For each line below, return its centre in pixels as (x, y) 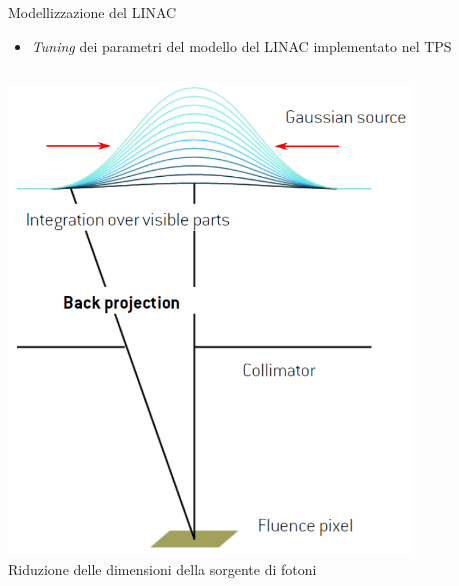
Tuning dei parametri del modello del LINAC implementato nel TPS (241, 45)
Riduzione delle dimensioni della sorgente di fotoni (162, 569)
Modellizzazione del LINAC (92, 12)
